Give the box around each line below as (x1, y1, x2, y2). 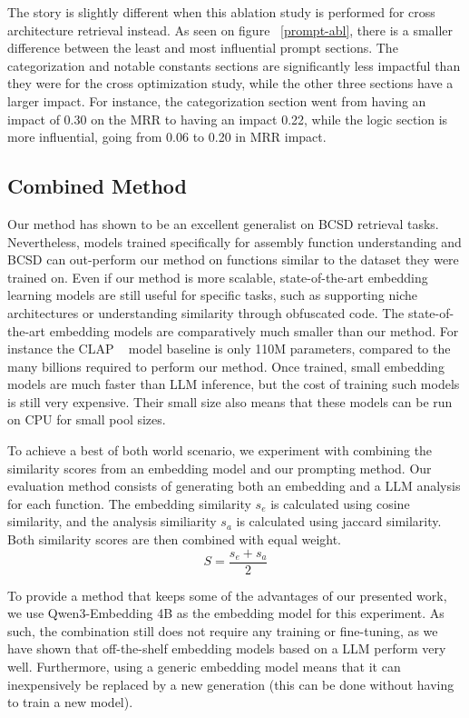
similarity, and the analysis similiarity (7, 512, 217, 531)
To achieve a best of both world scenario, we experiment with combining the (7, 441, 433, 460)
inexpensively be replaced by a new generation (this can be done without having (7, 674, 454, 693)
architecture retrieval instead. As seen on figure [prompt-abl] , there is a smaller (7, 20, 454, 39)
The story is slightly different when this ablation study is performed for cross (7, 3, 435, 21)
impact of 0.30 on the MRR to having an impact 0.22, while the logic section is (7, 109, 448, 128)
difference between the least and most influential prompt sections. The (7, 38, 398, 57)
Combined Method (7, 172, 188, 200)
